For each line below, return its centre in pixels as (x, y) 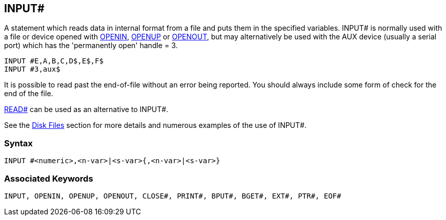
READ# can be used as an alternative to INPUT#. (86, 109)
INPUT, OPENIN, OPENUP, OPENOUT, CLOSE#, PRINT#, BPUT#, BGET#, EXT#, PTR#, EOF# (173, 196)
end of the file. (29, 94)
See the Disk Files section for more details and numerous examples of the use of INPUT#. (155, 125)
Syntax (18, 143)
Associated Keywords (49, 178)
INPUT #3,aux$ (32, 69)
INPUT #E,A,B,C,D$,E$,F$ (54, 61)
